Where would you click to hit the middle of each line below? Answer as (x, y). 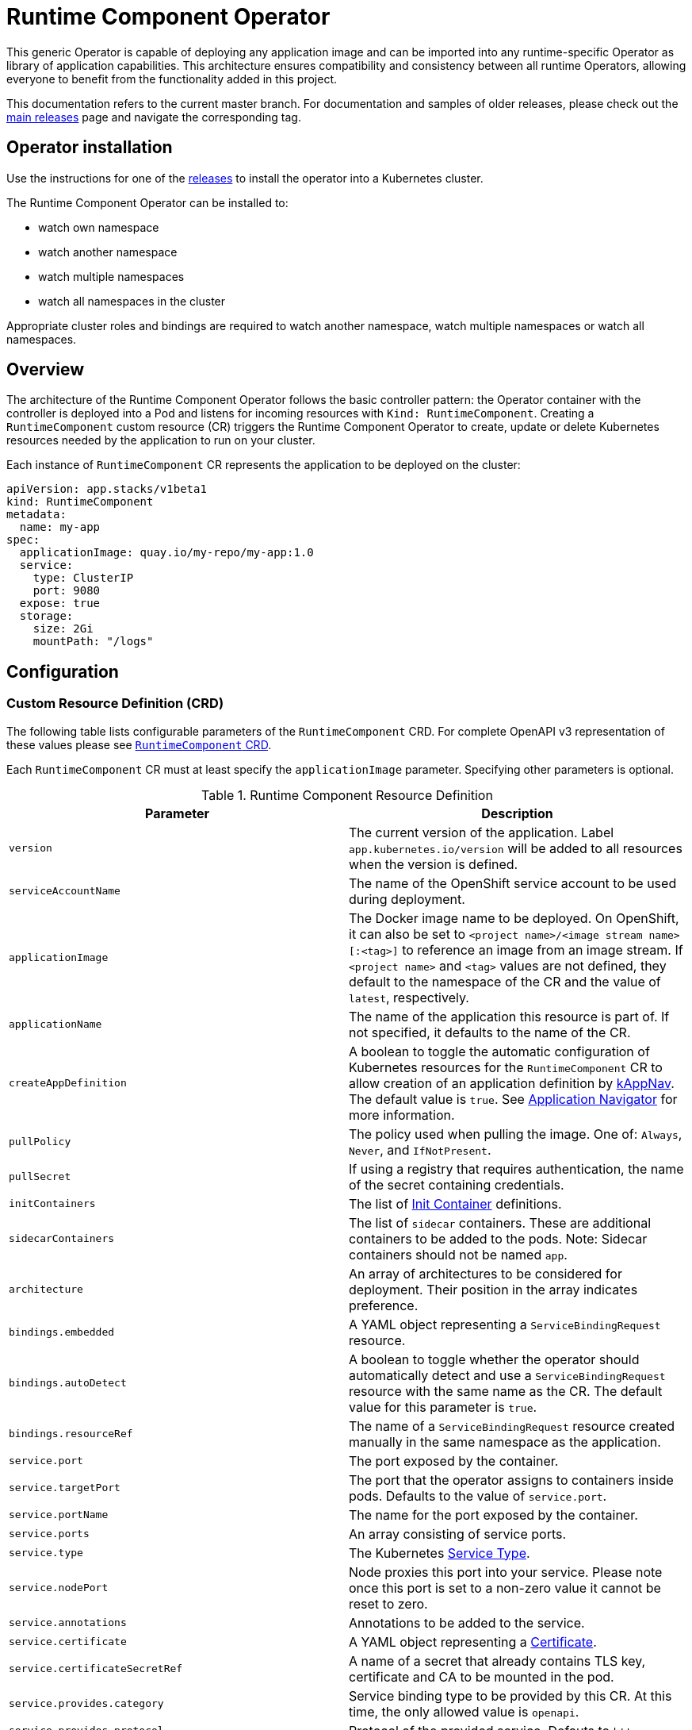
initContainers (52, 1204)
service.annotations (68, 1623)
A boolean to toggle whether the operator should (494, 1359)
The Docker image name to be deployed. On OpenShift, (514, 918)
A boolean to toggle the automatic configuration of (499, 1051)
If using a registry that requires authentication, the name (516, 1169)
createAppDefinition (68, 1083)
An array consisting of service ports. (458, 1534)
